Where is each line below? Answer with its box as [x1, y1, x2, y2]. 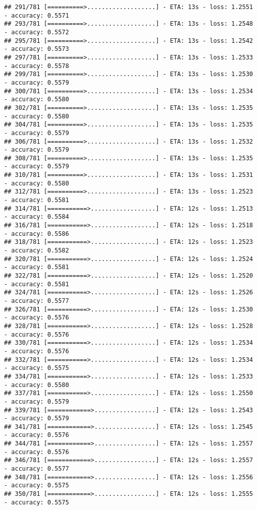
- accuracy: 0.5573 [4, 45, 69, 53]
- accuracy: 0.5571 [4, 12, 69, 19]
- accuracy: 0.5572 [4, 28, 69, 36]
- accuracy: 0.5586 [4, 230, 69, 237]
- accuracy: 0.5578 [4, 62, 69, 70]
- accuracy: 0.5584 [4, 213, 69, 221]
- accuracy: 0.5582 [4, 247, 69, 254]
